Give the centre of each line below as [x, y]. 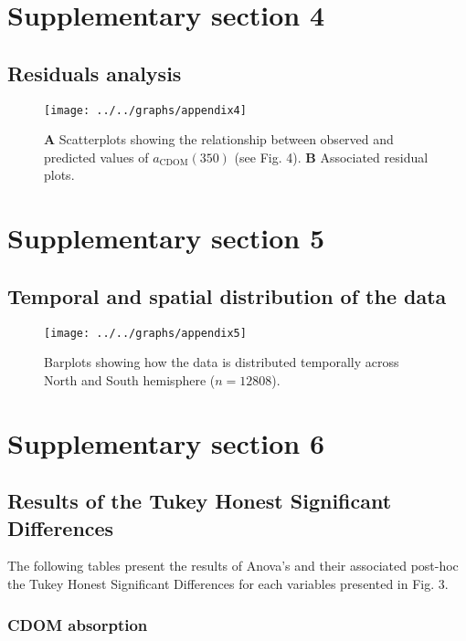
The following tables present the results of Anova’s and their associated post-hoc [233, 566]
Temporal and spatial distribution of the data [227, 295]
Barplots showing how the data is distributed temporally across [222, 362]
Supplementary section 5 [166, 238]
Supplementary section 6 [166, 442]
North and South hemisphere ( [130, 379]
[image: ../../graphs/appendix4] [145, 110]
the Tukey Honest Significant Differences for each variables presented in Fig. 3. [228, 583]
